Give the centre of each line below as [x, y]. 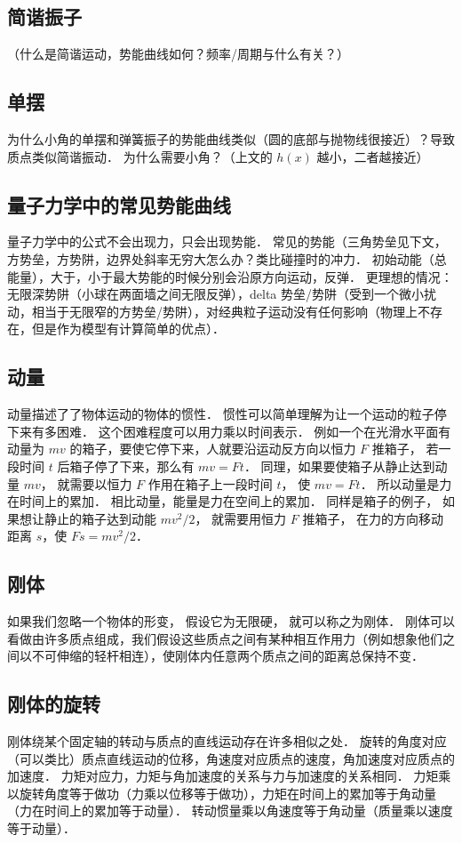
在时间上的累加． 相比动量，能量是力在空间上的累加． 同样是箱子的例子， [223, 501]
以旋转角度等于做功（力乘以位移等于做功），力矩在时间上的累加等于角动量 [222, 793]
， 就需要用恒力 [241, 518]
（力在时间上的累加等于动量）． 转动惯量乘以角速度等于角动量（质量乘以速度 [230, 811]
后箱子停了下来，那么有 [126, 466]
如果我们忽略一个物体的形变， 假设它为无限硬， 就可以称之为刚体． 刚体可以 [231, 621]
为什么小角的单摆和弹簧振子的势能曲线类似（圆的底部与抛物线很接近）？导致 [231, 139]
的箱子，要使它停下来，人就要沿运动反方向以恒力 [213, 449]
